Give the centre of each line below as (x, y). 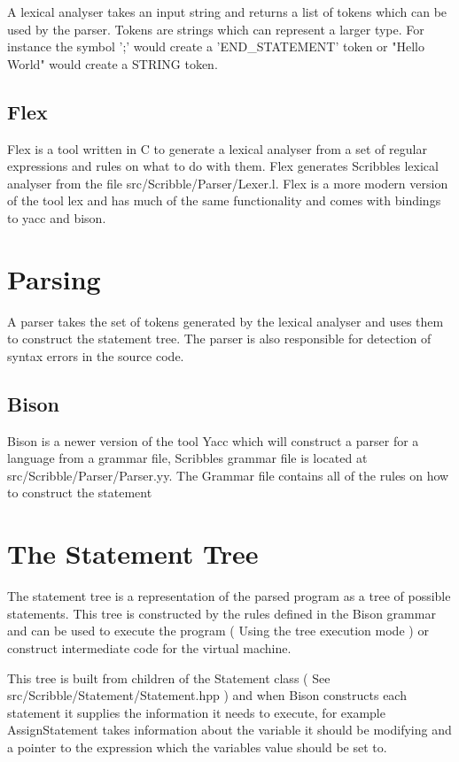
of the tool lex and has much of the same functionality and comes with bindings (224, 200)
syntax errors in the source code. (96, 355)
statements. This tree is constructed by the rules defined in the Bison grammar (222, 613)
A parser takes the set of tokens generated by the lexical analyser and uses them (226, 321)
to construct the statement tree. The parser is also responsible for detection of (219, 339)
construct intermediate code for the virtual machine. (149, 647)
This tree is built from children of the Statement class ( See (169, 677)
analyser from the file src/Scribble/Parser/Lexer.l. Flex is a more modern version (228, 183)
